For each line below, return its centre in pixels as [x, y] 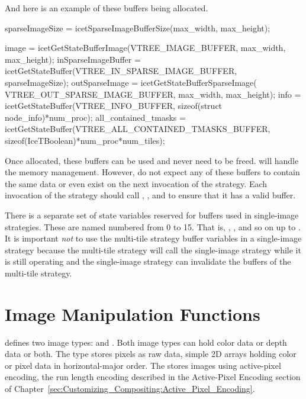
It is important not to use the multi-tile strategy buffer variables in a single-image [153, 238]
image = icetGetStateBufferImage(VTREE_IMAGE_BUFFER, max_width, [145, 48]
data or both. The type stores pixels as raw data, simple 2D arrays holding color [151, 354]
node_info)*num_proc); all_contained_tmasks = [95, 117]
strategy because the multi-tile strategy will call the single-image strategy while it [153, 250]
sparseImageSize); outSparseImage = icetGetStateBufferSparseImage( [131, 82]
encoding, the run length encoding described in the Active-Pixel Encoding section [153, 377]
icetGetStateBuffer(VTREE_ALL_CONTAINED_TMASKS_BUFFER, [138, 129]
